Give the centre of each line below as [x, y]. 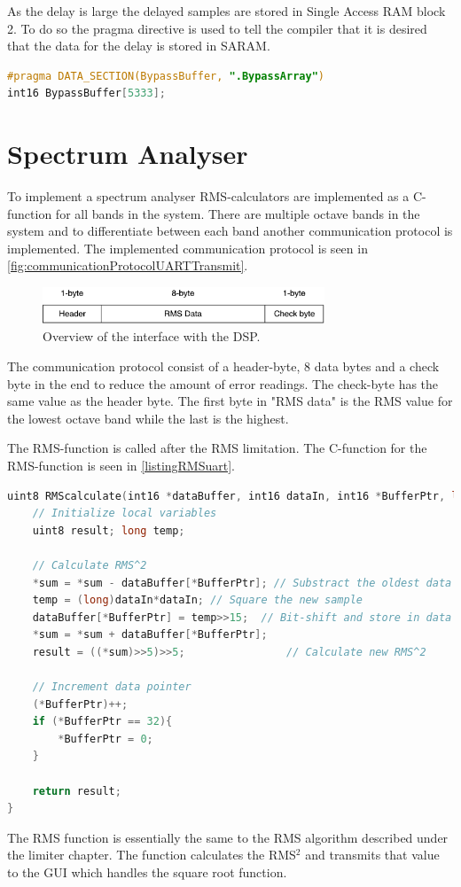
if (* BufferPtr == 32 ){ [102, 722]
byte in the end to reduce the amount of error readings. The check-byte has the [223, 383]
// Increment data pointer [112, 687]
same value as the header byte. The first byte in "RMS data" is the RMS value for [230, 401]
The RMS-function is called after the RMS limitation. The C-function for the [217, 448]
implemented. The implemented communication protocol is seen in [188, 248]
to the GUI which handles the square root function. [147, 872]
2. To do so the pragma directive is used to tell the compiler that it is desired [217, 28]
